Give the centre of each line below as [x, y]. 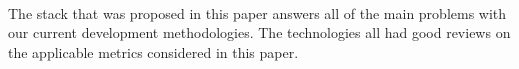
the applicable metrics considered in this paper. [153, 51]
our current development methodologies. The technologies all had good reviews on [259, 32]
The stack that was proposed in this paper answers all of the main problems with [257, 12]
